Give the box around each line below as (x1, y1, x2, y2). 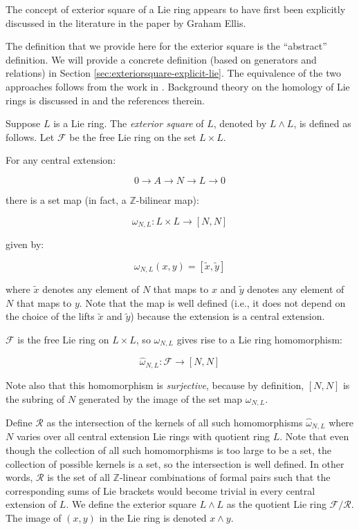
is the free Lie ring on (17, 332, 109, 346)
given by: (6, 236, 44, 251)
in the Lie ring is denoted (99, 511, 207, 524)
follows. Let (6, 129, 55, 144)
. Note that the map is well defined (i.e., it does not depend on (79, 295, 346, 310)
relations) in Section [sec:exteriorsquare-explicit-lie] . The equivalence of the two (6, 66, 341, 80)
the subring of (6, 391, 65, 406)
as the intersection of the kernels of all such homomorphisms (46, 415, 303, 429)
